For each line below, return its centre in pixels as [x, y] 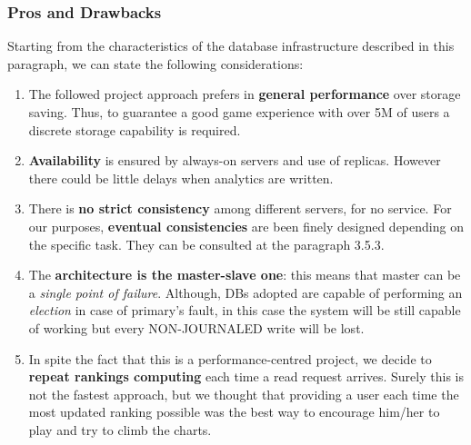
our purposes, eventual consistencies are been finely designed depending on [246, 226]
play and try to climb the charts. [120, 429]
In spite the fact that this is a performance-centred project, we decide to [230, 358]
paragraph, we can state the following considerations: [155, 63]
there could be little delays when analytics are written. [181, 178]
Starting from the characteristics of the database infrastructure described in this [231, 46]
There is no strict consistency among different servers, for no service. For [240, 208]
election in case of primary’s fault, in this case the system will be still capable [245, 310]
